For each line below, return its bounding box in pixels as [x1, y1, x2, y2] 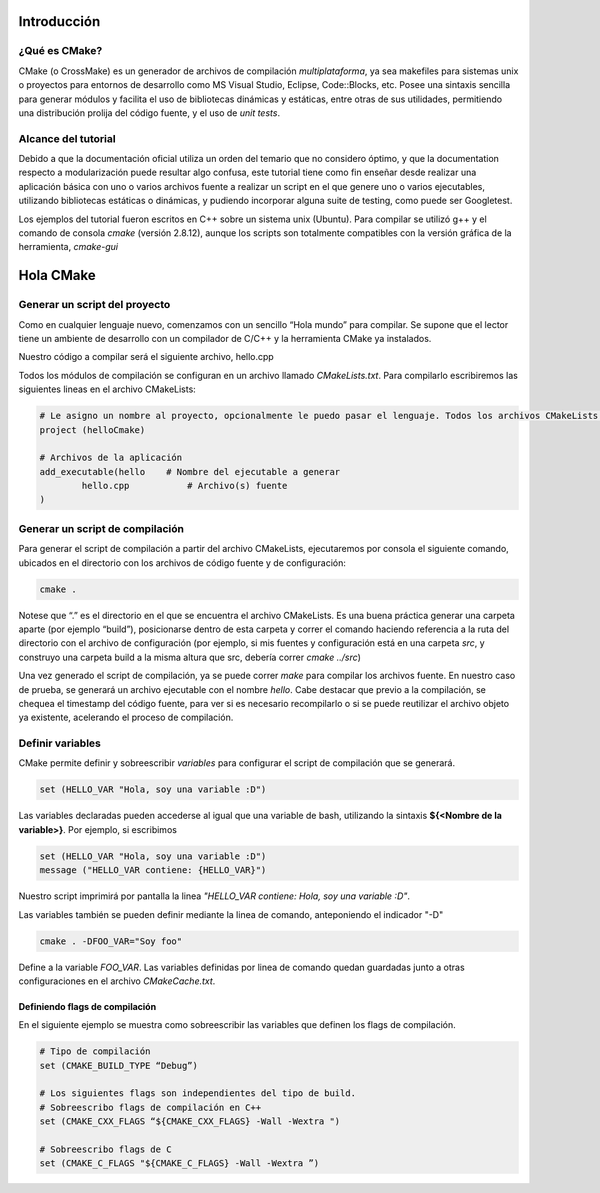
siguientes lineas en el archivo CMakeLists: [18, 383, 197, 395]
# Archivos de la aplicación [39, 452, 183, 464]
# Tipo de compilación [39, 1046, 151, 1057]
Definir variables [18, 736, 102, 750]
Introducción [18, 13, 101, 30]
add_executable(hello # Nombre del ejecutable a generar [39, 466, 341, 477]
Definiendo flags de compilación [18, 1000, 157, 1012]
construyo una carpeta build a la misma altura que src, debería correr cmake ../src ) [18, 651, 362, 663]
